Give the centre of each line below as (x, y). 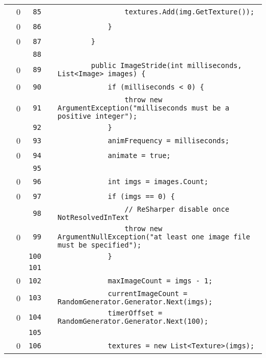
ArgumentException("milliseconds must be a (143, 108)
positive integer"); (97, 116)
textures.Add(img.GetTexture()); (190, 12)
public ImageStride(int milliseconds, (167, 65)
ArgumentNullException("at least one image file (154, 237)
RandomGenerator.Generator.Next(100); (133, 321)
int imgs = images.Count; (158, 181)
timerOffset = (135, 313)
